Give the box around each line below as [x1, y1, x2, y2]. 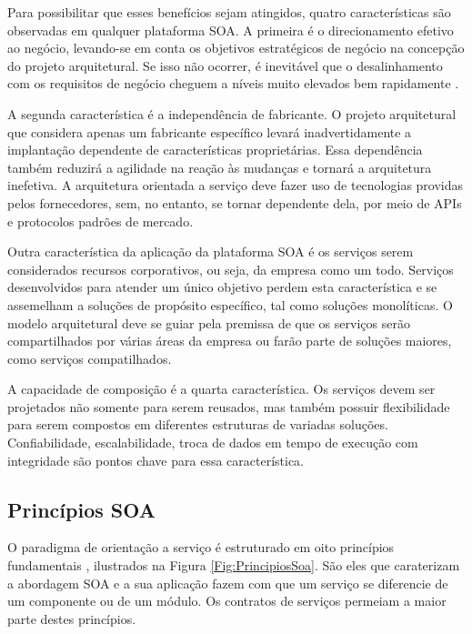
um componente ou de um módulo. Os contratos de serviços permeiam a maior [7, 591, 447, 610]
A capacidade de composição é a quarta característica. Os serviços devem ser [7, 379, 436, 398]
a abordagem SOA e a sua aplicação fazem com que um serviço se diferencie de [7, 573, 448, 592]
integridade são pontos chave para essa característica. [7, 450, 305, 469]
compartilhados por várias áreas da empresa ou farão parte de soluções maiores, [7, 331, 452, 350]
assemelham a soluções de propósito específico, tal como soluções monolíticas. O [7, 295, 453, 314]
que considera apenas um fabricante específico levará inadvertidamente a [7, 122, 412, 141]
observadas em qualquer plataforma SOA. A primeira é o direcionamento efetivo [7, 20, 454, 39]
